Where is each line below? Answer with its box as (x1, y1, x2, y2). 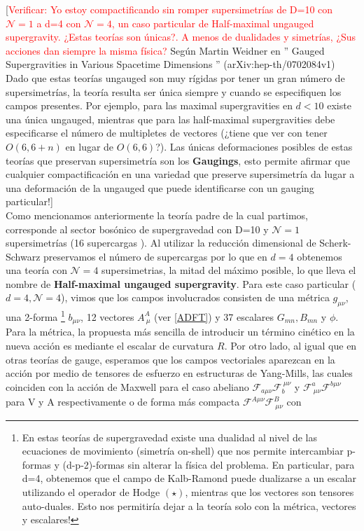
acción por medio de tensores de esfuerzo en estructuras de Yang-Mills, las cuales (6, 366, 353, 380)
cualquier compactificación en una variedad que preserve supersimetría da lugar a (6, 167, 355, 181)
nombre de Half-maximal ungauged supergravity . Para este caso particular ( (6, 276, 356, 291)
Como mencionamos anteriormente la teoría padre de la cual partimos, (6, 207, 308, 222)
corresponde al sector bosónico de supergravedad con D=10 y (6, 221, 269, 236)
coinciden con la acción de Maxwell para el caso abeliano (6, 379, 249, 394)
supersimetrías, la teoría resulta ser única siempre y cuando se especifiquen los (6, 84, 342, 99)
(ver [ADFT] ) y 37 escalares (154, 309, 274, 324)
